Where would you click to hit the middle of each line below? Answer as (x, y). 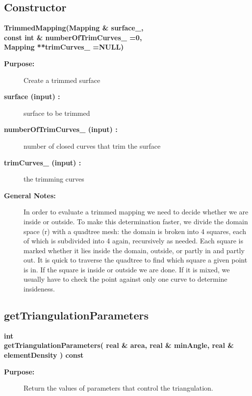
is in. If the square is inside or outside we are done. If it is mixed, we (127, 269)
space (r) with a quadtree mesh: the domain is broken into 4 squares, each (135, 231)
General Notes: (30, 195)
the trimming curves (54, 179)
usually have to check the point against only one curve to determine (126, 279)
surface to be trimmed (57, 113)
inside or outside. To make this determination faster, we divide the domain (136, 221)
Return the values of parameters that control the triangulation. (118, 388)
